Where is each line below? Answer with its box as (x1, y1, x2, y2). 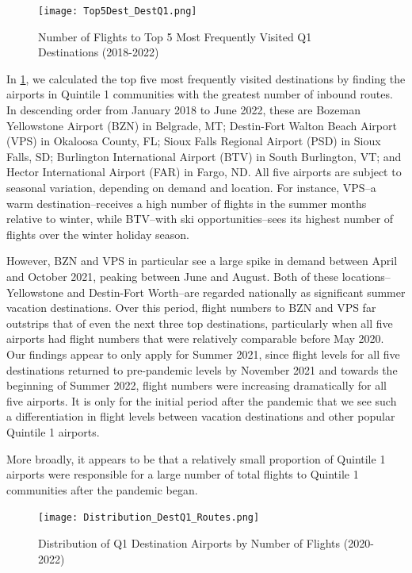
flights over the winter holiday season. (6, 225, 189, 242)
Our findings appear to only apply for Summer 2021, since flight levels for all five (6, 345, 400, 362)
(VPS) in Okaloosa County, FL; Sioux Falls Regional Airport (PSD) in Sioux (6, 133, 381, 149)
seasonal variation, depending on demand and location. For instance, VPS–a (6, 179, 376, 195)
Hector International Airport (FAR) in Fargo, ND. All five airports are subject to (6, 163, 402, 180)
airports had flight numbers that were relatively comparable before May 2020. (6, 330, 384, 347)
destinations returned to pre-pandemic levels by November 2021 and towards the (6, 361, 398, 378)
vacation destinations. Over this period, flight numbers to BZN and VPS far (6, 299, 376, 316)
